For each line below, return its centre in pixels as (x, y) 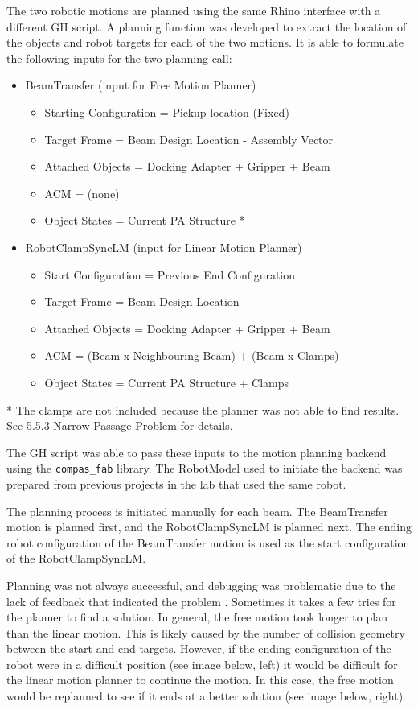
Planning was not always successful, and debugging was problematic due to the (201, 585)
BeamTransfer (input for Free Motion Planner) (141, 85)
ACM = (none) (82, 193)
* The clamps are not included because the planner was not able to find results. (203, 409)
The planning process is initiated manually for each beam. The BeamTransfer (197, 511)
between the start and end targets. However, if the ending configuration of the (199, 648)
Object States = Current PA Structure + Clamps (167, 382)
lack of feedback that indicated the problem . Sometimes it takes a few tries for (201, 601)
